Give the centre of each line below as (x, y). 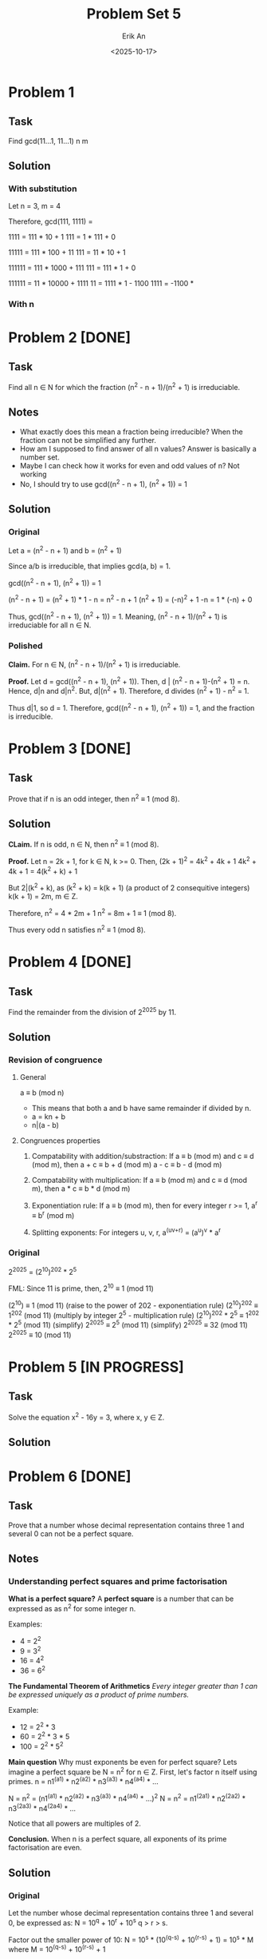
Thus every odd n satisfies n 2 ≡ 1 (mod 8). (77, 930)
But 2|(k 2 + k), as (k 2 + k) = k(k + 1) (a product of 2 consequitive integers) (129, 887)
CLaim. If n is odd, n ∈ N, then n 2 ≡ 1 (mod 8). (84, 844)
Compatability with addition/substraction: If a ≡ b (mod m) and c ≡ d (143, 1157)
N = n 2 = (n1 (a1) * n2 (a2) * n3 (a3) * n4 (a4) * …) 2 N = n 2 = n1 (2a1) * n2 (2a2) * (127, 1798)
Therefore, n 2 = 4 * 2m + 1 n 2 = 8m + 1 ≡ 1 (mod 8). (92, 912)
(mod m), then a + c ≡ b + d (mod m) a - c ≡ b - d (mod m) (127, 1165)
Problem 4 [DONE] (70, 962)
